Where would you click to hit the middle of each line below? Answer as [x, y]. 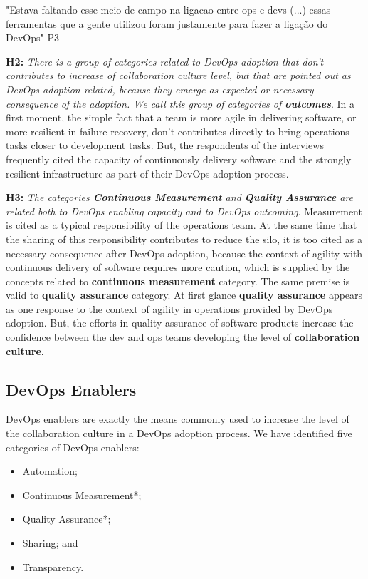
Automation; [50, 471]
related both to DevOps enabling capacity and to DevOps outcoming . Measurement [184, 211]
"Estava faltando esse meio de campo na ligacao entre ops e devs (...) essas [168, 9]
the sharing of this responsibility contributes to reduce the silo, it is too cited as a [184, 239]
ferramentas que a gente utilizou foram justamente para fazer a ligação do [167, 23]
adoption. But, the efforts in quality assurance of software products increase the [180, 323]
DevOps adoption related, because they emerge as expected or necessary [160, 89]
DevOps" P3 [32, 37]
